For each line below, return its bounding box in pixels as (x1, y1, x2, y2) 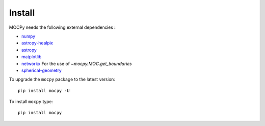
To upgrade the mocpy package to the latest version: (9, 76, 115, 83)
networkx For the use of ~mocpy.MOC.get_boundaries (21, 61, 132, 66)
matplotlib (21, 54, 42, 60)
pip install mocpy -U (18, 88, 70, 93)
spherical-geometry (21, 67, 62, 73)
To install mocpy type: (9, 99, 53, 105)
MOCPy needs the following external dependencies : (9, 24, 116, 30)
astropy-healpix (21, 40, 53, 46)
